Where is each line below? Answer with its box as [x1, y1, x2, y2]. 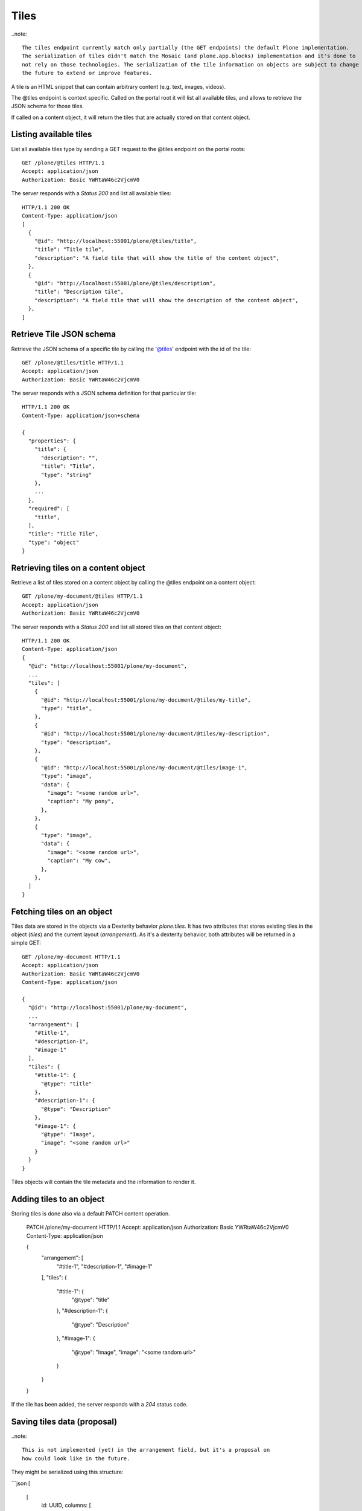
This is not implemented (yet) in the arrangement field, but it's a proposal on [22, 1446, 270, 1454]
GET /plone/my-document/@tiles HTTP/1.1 [22, 593, 143, 600]
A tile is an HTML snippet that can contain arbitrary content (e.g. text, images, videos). [11, 83, 226, 90]
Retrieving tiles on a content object [11, 563, 145, 573]
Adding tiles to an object [11, 1194, 105, 1204]
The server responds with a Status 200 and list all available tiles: [11, 190, 171, 197]
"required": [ [28, 505, 70, 512]
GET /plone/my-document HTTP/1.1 [22, 953, 121, 960]
